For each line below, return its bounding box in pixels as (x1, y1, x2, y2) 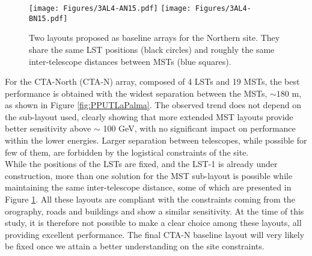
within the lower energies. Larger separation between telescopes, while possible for (5, 134, 307, 147)
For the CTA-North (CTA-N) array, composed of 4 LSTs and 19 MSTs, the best (5, 75, 300, 88)
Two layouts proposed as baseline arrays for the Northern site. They (29, 31, 280, 44)
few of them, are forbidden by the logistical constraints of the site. (5, 145, 249, 158)
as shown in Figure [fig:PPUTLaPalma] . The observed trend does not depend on (5, 99, 302, 111)
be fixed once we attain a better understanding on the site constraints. (5, 240, 265, 252)
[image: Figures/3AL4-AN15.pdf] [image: (29, 4, 191, 13)
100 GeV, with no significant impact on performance (103, 122, 296, 135)
